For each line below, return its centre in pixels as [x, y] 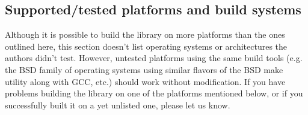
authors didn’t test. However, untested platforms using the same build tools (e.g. [154, 58]
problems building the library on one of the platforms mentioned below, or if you [154, 93]
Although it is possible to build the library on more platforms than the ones [145, 34]
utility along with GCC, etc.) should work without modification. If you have [145, 81]
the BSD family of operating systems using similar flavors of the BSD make [144, 69]
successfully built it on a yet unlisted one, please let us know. [118, 105]
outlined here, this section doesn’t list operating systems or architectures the [146, 46]
